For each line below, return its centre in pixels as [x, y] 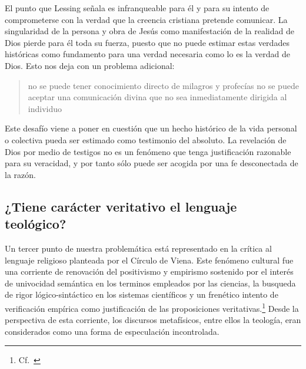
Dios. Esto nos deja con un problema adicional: [90, 65]
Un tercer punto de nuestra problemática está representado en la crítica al [138, 248]
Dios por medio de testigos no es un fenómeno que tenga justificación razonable [148, 151]
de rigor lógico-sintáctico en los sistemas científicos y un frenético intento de [142, 294]
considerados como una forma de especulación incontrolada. [112, 331]
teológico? [36, 224]
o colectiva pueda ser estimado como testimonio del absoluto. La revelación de [146, 139]
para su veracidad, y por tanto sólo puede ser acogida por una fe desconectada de [152, 163]
